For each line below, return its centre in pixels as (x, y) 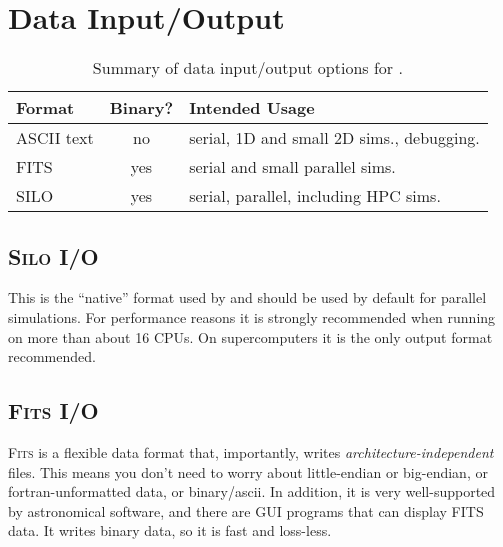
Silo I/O (53, 255)
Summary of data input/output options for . (247, 68)
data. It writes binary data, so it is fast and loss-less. (170, 530)
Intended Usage (252, 108)
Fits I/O (53, 410)
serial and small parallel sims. (292, 167)
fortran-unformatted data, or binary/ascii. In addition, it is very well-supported (252, 491)
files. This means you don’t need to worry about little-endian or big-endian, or (248, 471)
